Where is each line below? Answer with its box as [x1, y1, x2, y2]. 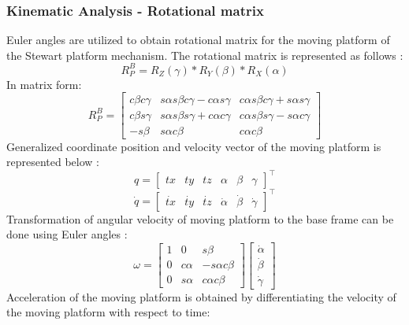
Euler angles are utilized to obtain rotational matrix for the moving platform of [6, 31, 390, 48]
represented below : [6, 153, 99, 170]
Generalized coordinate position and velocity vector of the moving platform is [6, 138, 381, 154]
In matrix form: [6, 76, 82, 92]
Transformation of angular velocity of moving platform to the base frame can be [6, 210, 394, 227]
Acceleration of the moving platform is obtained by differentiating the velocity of [6, 288, 396, 305]
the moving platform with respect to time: [6, 304, 210, 320]
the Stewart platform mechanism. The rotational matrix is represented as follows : [6, 46, 403, 63]
